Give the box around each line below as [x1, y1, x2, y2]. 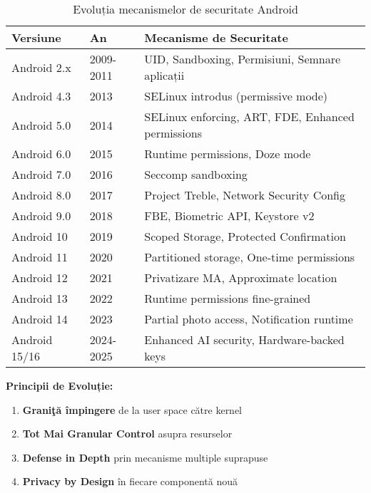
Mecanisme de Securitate [144, 29, 288, 46]
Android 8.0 [11, 187, 71, 203]
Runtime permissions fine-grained [144, 290, 311, 306]
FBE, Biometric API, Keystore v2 [144, 207, 315, 224]
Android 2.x [11, 58, 71, 76]
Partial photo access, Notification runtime [144, 311, 353, 327]
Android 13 [11, 290, 68, 306]
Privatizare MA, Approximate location [144, 269, 337, 286]
